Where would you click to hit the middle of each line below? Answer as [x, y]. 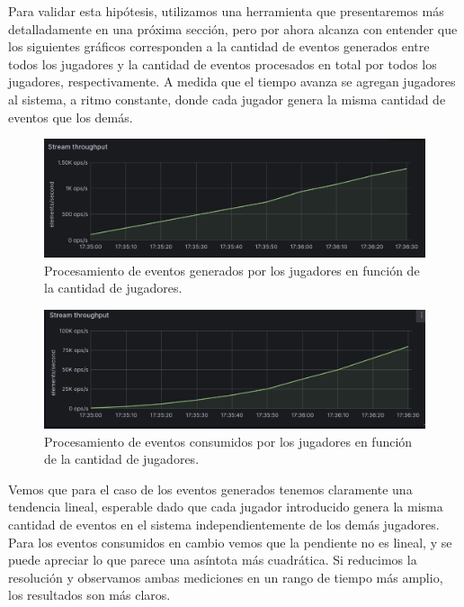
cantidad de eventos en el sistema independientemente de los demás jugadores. [224, 525]
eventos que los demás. [71, 117]
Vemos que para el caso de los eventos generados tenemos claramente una [210, 489]
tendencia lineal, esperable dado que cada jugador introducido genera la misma [226, 507]
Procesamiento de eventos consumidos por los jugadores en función [228, 441]
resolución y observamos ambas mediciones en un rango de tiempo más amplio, [226, 577]
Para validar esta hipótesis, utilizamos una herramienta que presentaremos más [226, 11]
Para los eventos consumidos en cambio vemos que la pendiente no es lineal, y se [230, 542]
